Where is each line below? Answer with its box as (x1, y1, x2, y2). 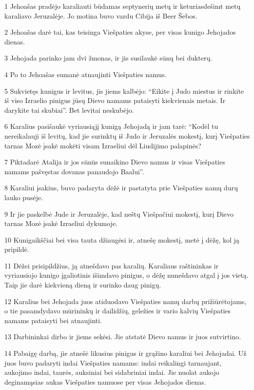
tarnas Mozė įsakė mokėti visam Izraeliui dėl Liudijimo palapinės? (4, 140, 201, 150)
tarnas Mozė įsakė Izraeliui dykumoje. (4, 218, 118, 228)
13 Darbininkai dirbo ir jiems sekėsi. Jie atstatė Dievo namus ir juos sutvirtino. (4, 331, 241, 342)
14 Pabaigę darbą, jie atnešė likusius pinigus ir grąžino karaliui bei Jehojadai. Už (4, 348, 247, 358)
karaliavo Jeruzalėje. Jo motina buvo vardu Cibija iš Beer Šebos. (4, 10, 197, 21)
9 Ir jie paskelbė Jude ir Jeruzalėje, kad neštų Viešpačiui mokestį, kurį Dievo (4, 208, 234, 219)
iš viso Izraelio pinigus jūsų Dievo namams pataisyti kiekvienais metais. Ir (4, 95, 226, 105)
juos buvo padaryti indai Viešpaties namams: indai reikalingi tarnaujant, (4, 357, 222, 368)
